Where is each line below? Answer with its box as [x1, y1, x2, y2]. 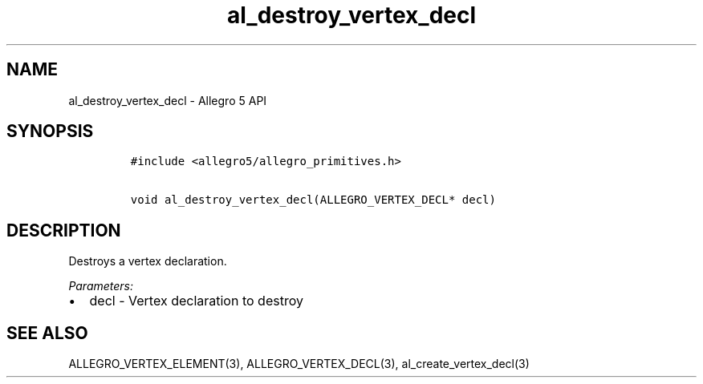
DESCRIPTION [6, 220, 121, 241]
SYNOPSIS [6, 121, 94, 142]
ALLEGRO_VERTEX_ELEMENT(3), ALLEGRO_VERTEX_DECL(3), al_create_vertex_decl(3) [68, 357, 530, 371]
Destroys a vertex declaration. [68, 254, 227, 269]
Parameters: [68, 279, 134, 293]
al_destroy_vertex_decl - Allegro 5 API [68, 93, 267, 107]
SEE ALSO [6, 322, 88, 343]
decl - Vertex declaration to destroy [89, 293, 303, 309]
